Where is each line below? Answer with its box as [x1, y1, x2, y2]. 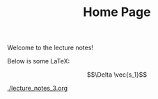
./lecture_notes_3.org [7, 84, 68, 93]
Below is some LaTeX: [7, 57, 70, 66]
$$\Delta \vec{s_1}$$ [86, 70, 148, 79]
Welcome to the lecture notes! [7, 43, 94, 52]
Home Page [83, 4, 151, 20]
